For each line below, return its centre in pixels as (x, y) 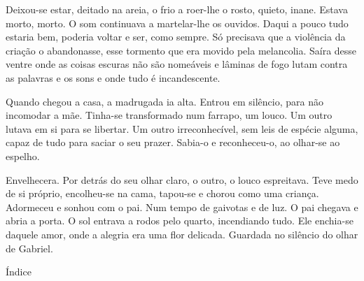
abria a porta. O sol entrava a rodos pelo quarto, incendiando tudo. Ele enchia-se (180, 221)
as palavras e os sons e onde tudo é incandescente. (113, 77)
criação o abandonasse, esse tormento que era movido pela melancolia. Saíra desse (181, 50)
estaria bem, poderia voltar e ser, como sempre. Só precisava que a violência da (176, 37)
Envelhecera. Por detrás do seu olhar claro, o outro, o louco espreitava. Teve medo (182, 179)
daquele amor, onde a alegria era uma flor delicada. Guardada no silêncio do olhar (182, 234)
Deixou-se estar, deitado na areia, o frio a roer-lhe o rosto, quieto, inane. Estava (177, 9)
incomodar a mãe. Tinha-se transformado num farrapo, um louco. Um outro (169, 115)
